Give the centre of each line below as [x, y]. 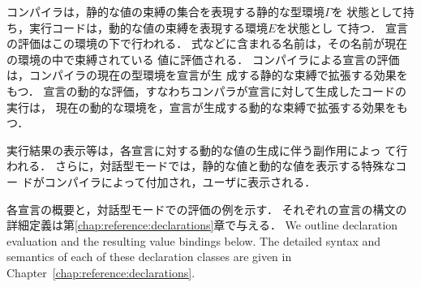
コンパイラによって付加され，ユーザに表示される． [180, 181]
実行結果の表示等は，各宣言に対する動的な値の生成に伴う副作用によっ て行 [207, 150]
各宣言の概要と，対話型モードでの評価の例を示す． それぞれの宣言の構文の [207, 209]
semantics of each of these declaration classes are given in [149, 257]
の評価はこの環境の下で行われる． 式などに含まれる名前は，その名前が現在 [207, 43]
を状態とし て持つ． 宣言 [342, 27]
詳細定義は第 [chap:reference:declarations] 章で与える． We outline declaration [202, 225]
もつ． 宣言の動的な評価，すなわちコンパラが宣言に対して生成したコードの [206, 90]
